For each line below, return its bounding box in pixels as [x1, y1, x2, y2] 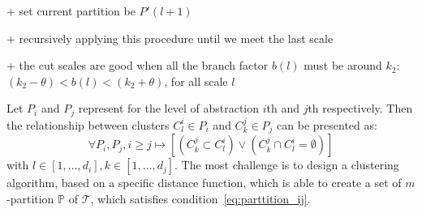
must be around [304, 57, 382, 74]
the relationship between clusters [6, 116, 170, 133]
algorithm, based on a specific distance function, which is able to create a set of [6, 174, 402, 191]
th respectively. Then [308, 100, 413, 117]
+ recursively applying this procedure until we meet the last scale [6, 29, 334, 46]
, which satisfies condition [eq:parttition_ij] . [90, 190, 311, 207]
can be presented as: [277, 116, 377, 133]
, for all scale [164, 72, 228, 89]
